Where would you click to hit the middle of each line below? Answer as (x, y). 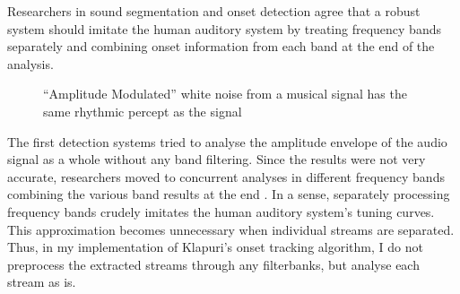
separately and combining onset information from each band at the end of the (221, 46)
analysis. (30, 63)
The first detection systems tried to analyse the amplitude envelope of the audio (227, 141)
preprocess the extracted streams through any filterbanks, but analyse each (213, 264)
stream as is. (42, 282)
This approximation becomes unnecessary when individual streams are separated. (231, 229)
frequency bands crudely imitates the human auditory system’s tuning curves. (221, 211)
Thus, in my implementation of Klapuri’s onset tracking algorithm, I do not (215, 247)
